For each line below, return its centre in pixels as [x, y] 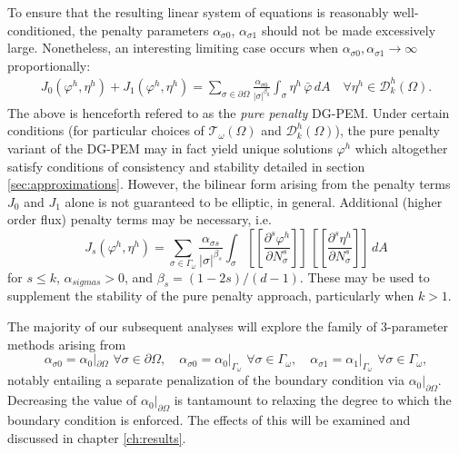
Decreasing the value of [72, 400]
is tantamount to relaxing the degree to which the [313, 400]
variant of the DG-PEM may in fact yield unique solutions [170, 148]
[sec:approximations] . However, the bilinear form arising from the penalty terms [229, 184]
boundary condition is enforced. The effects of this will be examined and [209, 420]
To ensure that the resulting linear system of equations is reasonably [198, 12]
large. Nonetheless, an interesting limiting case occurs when [173, 48]
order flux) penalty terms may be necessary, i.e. [140, 219]
